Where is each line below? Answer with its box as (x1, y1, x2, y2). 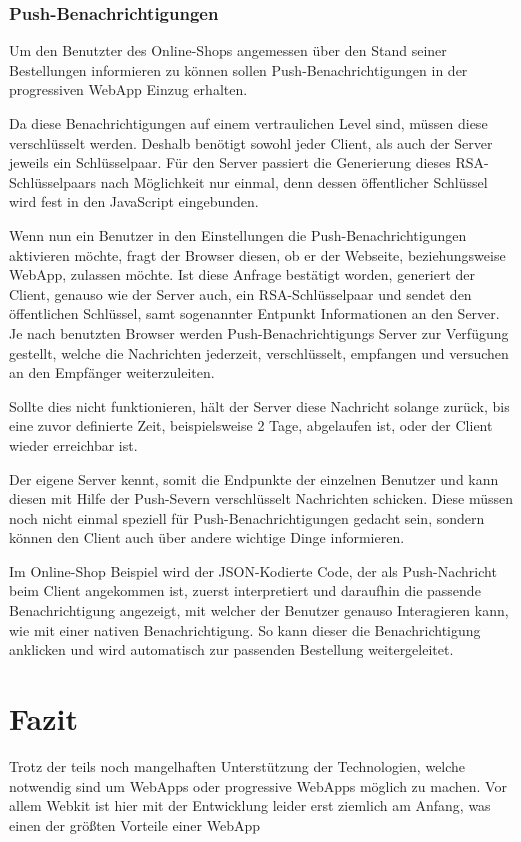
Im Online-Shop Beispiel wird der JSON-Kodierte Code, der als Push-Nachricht (9, 560, 497, 581)
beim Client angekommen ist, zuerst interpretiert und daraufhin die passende (9, 580, 481, 601)
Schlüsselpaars (9, 171, 96, 192)
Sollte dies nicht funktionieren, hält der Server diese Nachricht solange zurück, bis (9, 395, 510, 416)
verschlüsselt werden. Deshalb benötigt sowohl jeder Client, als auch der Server (9, 132, 493, 153)
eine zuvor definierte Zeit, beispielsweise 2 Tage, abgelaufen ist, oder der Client (9, 415, 493, 436)
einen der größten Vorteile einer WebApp (9, 814, 261, 835)
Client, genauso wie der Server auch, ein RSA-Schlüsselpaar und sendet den (9, 283, 472, 304)
